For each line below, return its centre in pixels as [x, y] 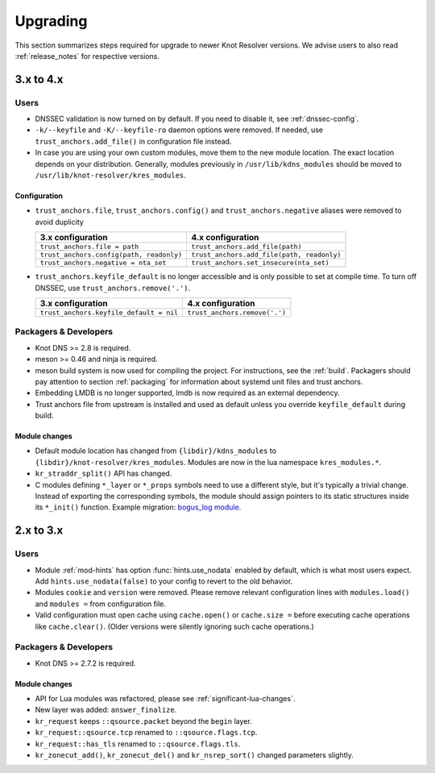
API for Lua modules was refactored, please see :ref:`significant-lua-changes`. [165, 699]
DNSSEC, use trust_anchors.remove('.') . [113, 288]
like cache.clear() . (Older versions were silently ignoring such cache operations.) [174, 626]
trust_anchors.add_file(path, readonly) [266, 255]
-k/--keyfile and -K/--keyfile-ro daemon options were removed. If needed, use [179, 130]
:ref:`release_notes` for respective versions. [87, 56]
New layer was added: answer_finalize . [106, 710]
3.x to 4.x [39, 79]
